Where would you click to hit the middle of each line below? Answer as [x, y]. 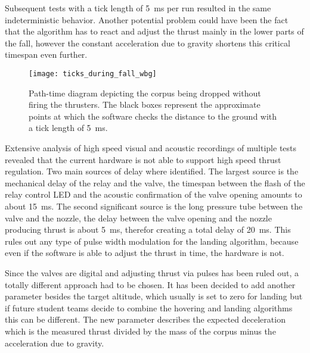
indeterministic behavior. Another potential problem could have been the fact [147, 19]
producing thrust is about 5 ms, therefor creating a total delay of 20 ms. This [148, 229]
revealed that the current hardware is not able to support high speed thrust [143, 159]
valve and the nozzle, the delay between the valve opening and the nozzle [138, 218]
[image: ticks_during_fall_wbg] [93, 74]
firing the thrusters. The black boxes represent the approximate [145, 104]
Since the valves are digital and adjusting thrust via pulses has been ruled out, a [152, 272]
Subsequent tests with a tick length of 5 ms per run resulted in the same [138, 8]
